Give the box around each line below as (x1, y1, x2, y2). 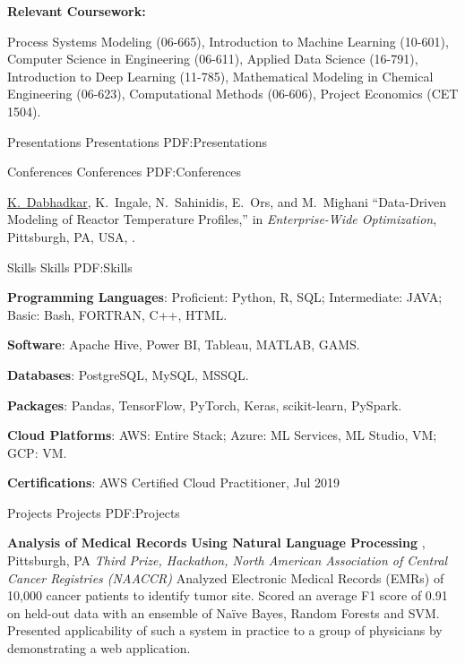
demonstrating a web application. (7, 639, 191, 658)
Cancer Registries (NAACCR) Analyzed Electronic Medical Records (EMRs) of (7, 568, 444, 587)
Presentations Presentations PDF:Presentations (7, 132, 267, 151)
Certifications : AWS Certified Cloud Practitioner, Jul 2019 (7, 473, 340, 492)
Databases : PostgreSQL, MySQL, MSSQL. (7, 365, 249, 383)
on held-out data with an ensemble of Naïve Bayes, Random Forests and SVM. (7, 603, 440, 622)
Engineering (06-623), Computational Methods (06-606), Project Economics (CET (7, 84, 459, 103)
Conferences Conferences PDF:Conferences (7, 162, 242, 181)
